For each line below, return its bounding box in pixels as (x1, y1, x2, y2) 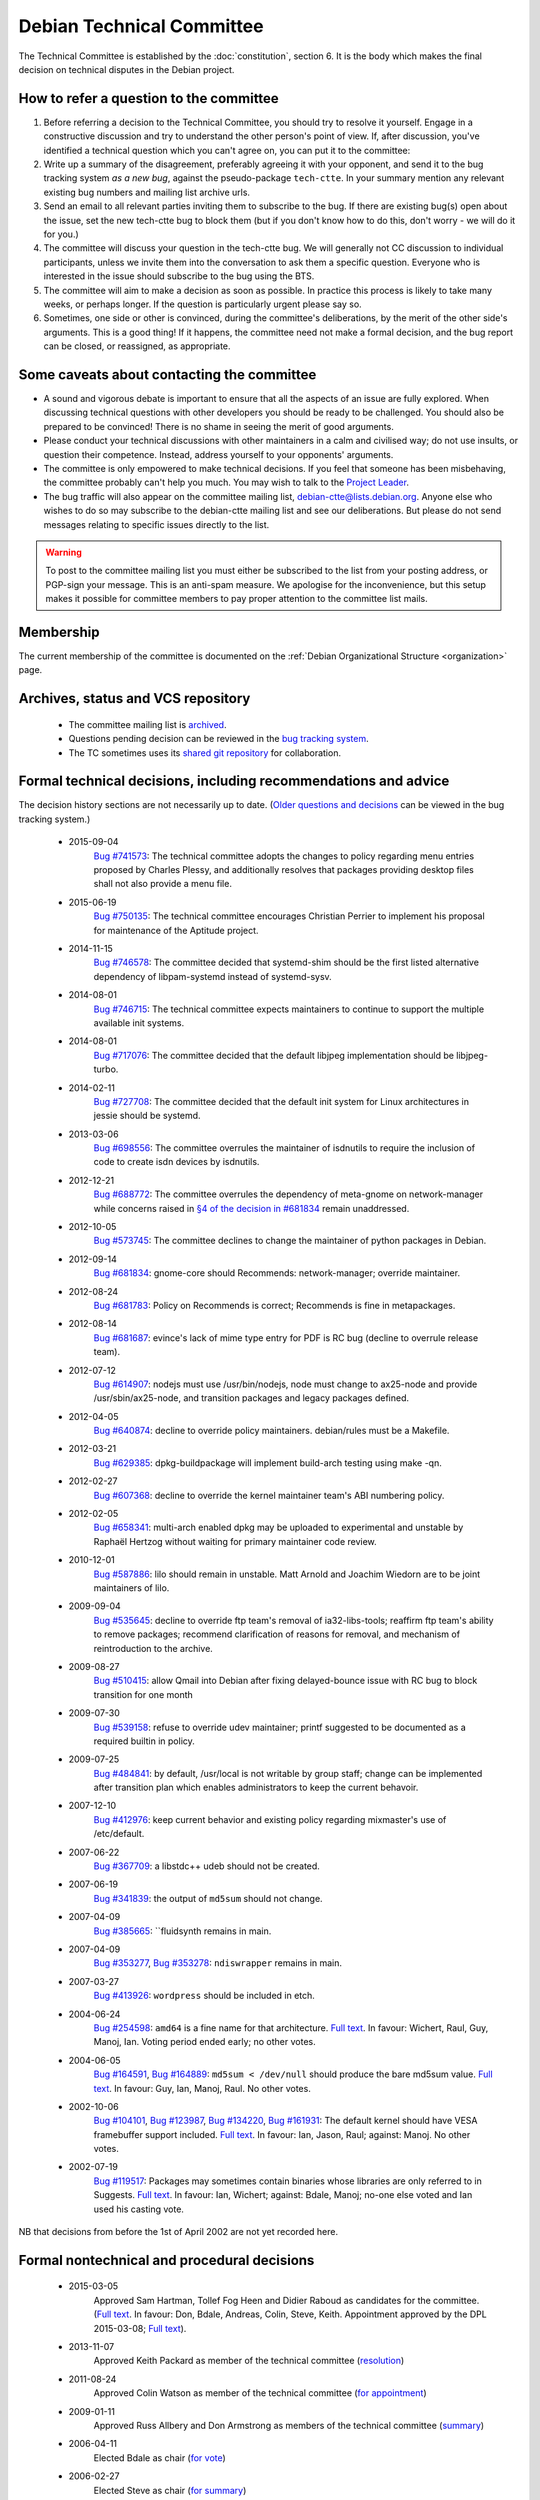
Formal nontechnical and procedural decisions (18, 2251, 315, 2269)
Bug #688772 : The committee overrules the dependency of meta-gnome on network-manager (93, 1188, 484, 1200)
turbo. (93, 1063, 119, 1075)
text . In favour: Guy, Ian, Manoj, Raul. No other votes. (93, 2082, 312, 2094)
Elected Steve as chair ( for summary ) (93, 2484, 247, 2496)
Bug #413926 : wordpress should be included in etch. (93, 1990, 315, 2002)
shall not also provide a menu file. (93, 878, 232, 890)
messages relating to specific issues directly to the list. (43, 518, 270, 530)
